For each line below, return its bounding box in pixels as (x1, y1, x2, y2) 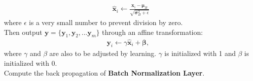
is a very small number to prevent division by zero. (29, 17, 183, 27)
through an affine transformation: (102, 27, 203, 37)
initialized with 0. (4, 58, 57, 68)
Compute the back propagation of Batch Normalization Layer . (4, 67, 205, 78)
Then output (4, 27, 42, 37)
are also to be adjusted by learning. (49, 48, 156, 58)
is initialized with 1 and (164, 48, 236, 58)
